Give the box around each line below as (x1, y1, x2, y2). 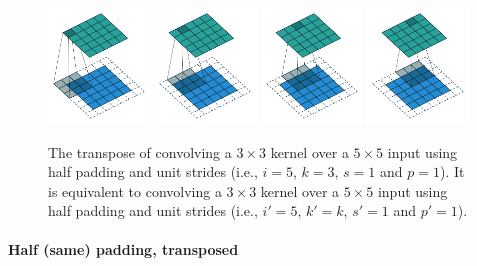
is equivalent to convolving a (48, 180, 222, 201)
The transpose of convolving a (48, 141, 232, 162)
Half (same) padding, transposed (8, 239, 239, 260)
